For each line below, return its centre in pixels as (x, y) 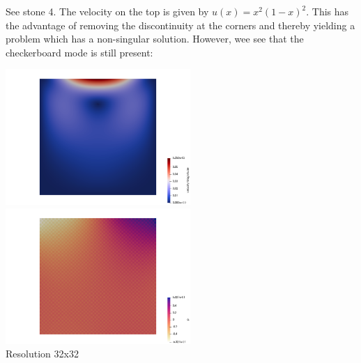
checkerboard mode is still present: (79, 52)
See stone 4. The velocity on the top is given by (107, 11)
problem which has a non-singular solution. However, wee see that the (155, 39)
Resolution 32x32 (42, 354)
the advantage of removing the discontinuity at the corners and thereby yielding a (180, 25)
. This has (328, 11)
